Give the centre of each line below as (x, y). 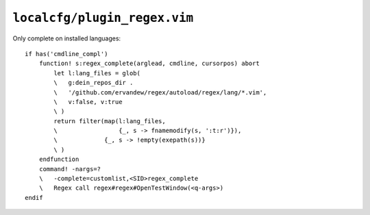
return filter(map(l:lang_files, (110, 121)
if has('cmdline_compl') (66, 54)
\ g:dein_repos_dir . (94, 83)
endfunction (59, 160)
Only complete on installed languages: (67, 38)
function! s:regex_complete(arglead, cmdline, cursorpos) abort (149, 64)
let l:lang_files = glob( (97, 73)
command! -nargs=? (70, 169)
